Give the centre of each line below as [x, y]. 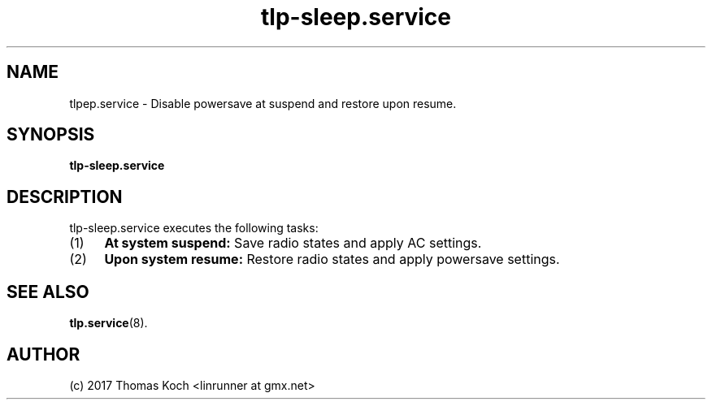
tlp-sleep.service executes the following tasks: [194, 228]
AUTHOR [43, 354]
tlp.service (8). [109, 323]
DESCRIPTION [65, 197]
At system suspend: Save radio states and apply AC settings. [293, 243]
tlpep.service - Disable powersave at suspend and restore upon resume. [263, 103]
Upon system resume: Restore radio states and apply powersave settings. [332, 259]
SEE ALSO [48, 292]
